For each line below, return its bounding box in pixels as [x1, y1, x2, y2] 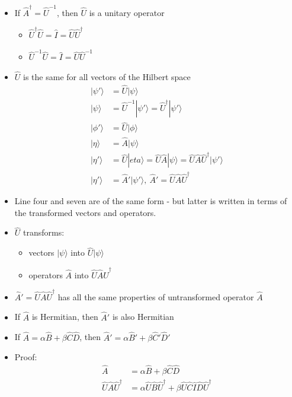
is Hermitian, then [31, 310, 98, 323]
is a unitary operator [89, 6, 165, 18]
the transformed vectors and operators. [14, 206, 156, 218]
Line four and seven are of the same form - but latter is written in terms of [14, 195, 287, 207]
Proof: [14, 351, 37, 363]
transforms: [23, 226, 65, 239]
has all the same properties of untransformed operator [57, 290, 254, 303]
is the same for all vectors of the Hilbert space [23, 71, 191, 83]
